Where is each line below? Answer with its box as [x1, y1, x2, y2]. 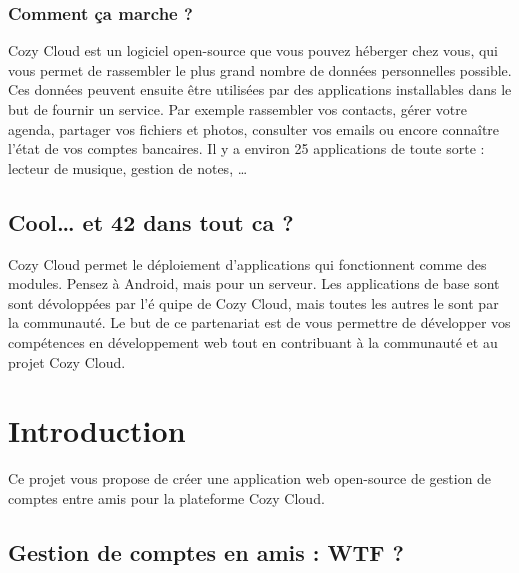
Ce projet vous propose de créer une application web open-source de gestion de [8, 468, 492, 489]
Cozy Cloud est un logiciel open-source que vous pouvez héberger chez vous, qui [8, 40, 498, 61]
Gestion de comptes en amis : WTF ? [8, 536, 404, 567]
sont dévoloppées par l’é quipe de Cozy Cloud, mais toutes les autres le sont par [8, 292, 499, 313]
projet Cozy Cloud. [8, 351, 126, 372]
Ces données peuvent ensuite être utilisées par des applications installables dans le [8, 79, 512, 100]
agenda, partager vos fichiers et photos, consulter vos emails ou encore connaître [8, 118, 500, 139]
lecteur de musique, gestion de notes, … [8, 157, 248, 178]
